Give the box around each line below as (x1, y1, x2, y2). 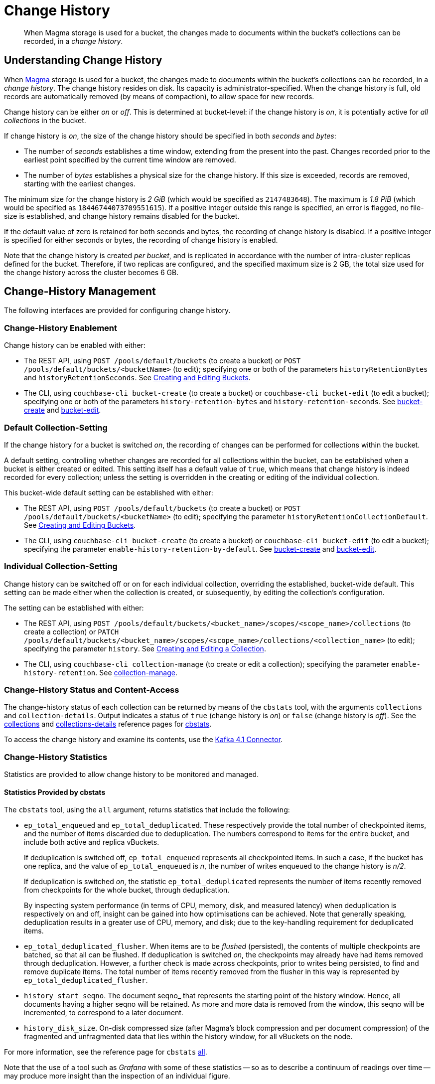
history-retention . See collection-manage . (24, 668, 177, 677)
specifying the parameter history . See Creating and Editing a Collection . (24, 644, 266, 653)
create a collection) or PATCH (24, 627, 119, 636)
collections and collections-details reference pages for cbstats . (4, 720, 212, 729)
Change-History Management (4, 285, 156, 298)
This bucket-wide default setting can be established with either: (4, 488, 213, 497)
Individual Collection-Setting (4, 561, 118, 572)
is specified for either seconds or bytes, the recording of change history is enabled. (4, 235, 278, 244)
